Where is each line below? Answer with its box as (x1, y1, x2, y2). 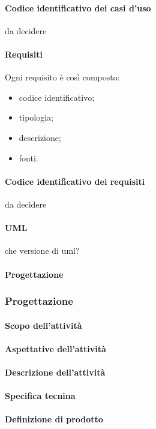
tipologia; (19, 111, 53, 124)
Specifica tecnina (5, 389, 76, 402)
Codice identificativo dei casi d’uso (5, 1, 151, 14)
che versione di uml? (5, 244, 80, 257)
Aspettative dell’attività (5, 342, 106, 355)
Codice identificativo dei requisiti (5, 175, 145, 187)
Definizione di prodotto (5, 413, 103, 425)
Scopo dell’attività (5, 319, 82, 331)
